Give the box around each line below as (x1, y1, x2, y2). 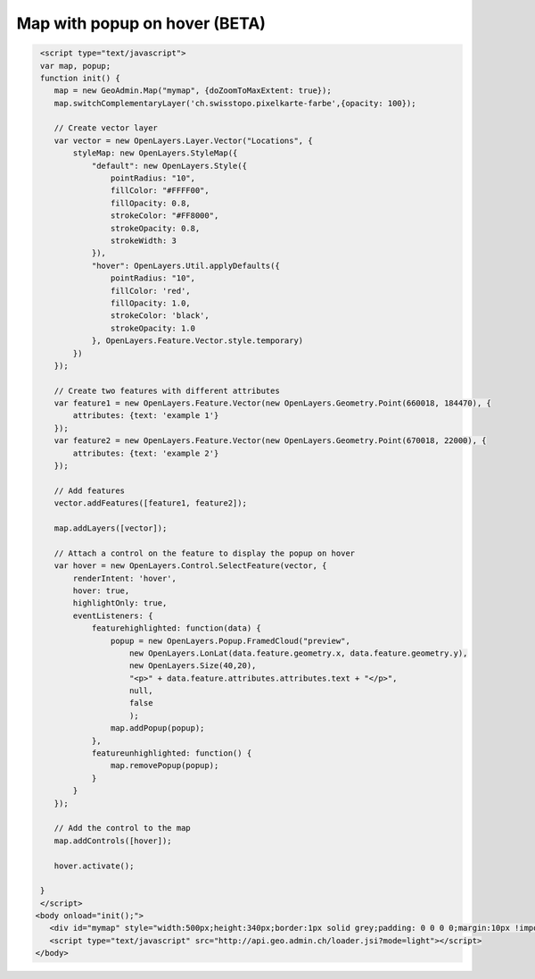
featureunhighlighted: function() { (91, 749, 252, 758)
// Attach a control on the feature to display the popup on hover (53, 548, 356, 558)
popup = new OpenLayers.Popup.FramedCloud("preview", (110, 635, 351, 646)
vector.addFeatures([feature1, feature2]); (53, 498, 247, 508)
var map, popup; (40, 61, 111, 71)
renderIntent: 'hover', (72, 573, 177, 583)
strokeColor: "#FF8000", (110, 211, 219, 221)
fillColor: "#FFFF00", (110, 186, 210, 196)
